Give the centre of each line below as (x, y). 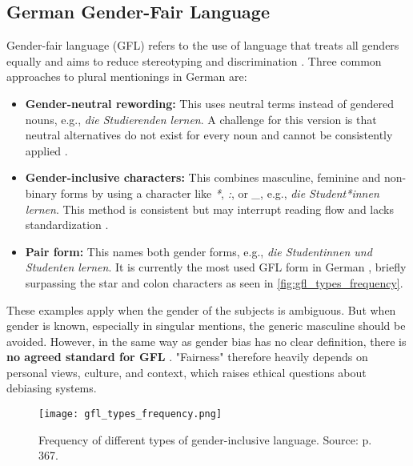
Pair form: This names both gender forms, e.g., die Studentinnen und (198, 251)
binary (41, 193)
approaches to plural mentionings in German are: (127, 76)
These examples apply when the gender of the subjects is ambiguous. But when (201, 309)
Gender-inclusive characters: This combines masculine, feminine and (203, 177)
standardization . (67, 225)
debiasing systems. (52, 388)
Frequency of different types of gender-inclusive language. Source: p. (205, 439)
